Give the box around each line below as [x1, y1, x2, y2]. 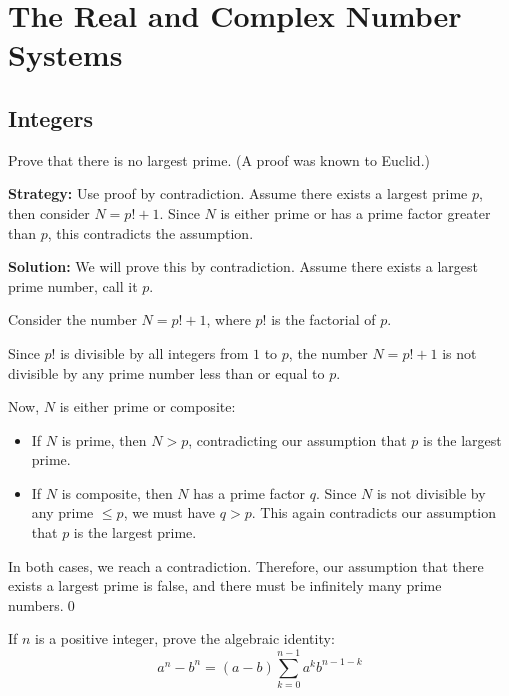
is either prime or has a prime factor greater [220, 202, 491, 223]
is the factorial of [271, 309, 376, 330]
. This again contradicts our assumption [251, 502, 496, 523]
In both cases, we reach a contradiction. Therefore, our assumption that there [8, 555, 484, 576]
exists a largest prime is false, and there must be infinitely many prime [8, 575, 442, 596]
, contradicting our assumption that [188, 429, 407, 450]
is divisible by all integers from [60, 342, 249, 363]
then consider [8, 202, 90, 223]
